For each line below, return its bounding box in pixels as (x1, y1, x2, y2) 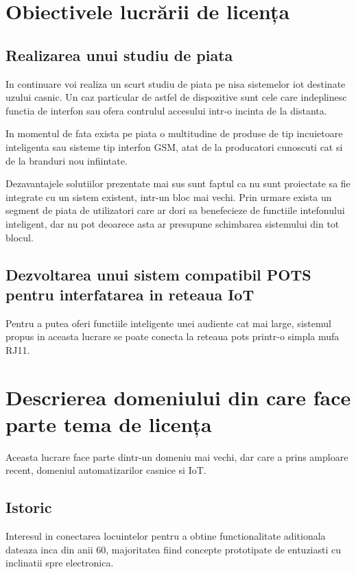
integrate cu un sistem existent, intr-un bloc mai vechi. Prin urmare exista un (5, 189, 332, 204)
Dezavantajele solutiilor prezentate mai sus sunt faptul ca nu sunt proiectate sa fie (5, 176, 351, 191)
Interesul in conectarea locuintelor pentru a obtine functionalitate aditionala (5, 529, 326, 543)
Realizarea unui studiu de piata (5, 44, 233, 65)
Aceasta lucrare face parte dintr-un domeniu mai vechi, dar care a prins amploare (5, 449, 348, 464)
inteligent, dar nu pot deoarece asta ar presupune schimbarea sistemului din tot (5, 216, 340, 230)
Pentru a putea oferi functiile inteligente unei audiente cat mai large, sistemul (5, 315, 331, 330)
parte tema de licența (5, 409, 212, 438)
